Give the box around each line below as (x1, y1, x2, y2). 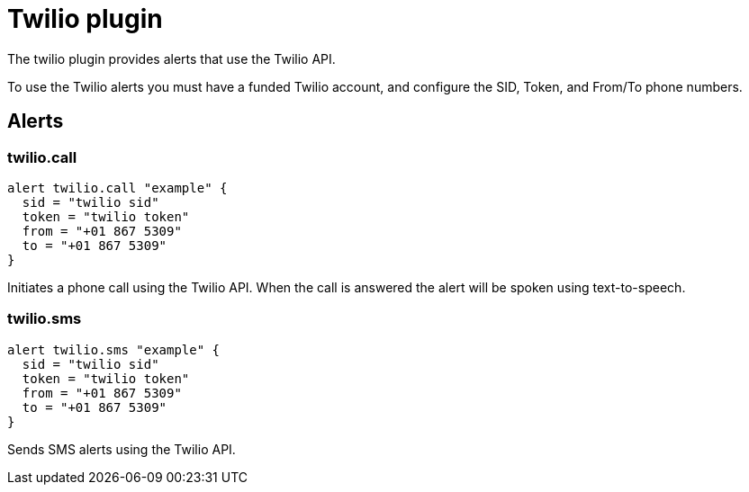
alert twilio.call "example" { (7, 180, 228, 195)
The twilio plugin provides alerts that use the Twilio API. (7, 50, 336, 67)
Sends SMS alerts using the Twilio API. (7, 441, 236, 457)
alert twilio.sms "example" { (7, 342, 221, 357)
